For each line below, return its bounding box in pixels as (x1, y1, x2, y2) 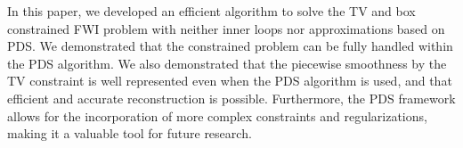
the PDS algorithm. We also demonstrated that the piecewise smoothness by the (7, 53, 447, 72)
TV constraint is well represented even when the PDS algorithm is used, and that (7, 71, 452, 90)
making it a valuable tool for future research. (7, 124, 252, 143)
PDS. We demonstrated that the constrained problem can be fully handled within (7, 37, 453, 55)
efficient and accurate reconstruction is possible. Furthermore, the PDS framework (7, 88, 456, 107)
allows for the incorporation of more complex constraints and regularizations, (7, 106, 427, 125)
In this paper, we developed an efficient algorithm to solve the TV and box (7, 2, 416, 20)
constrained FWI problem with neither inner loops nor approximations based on (7, 19, 445, 37)
